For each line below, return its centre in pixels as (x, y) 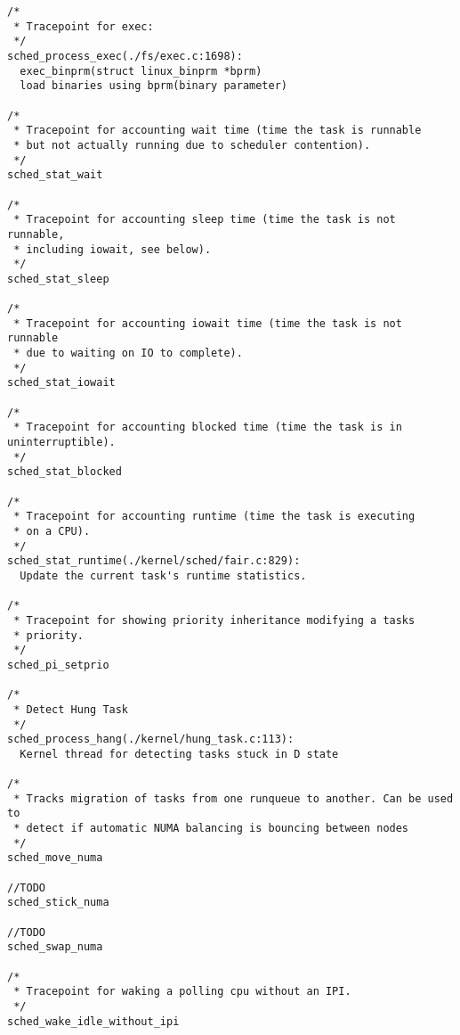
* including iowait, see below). (113, 249)
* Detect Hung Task (71, 709)
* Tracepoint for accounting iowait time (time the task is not (208, 323)
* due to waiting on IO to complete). (128, 353)
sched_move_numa (55, 858)
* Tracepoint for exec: (84, 26)
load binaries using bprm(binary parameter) (153, 86)
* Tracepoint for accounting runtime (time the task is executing (214, 517)
